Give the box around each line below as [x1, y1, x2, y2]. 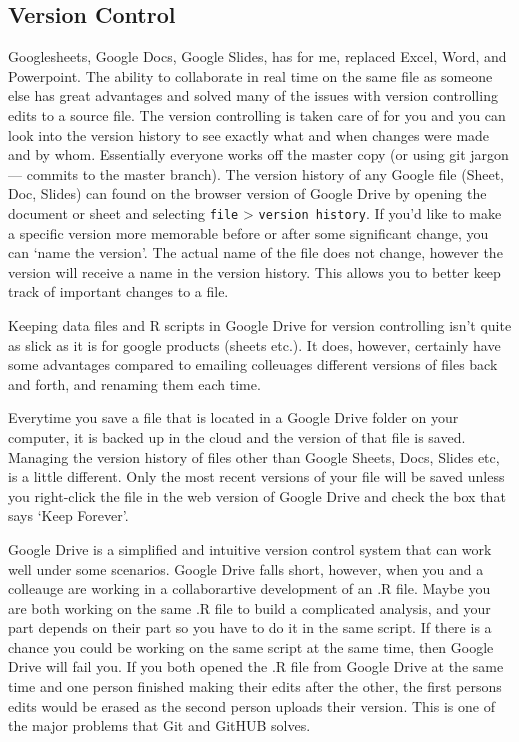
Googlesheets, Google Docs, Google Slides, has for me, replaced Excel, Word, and [8, 46, 507, 67]
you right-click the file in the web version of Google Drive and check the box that [8, 485, 506, 506]
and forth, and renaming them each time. [8, 373, 261, 394]
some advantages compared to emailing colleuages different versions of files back [8, 354, 498, 375]
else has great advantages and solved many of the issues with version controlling [8, 85, 498, 106]
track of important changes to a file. [8, 281, 229, 302]
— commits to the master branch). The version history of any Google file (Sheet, [8, 163, 504, 184]
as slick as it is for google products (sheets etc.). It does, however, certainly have [8, 334, 501, 355]
